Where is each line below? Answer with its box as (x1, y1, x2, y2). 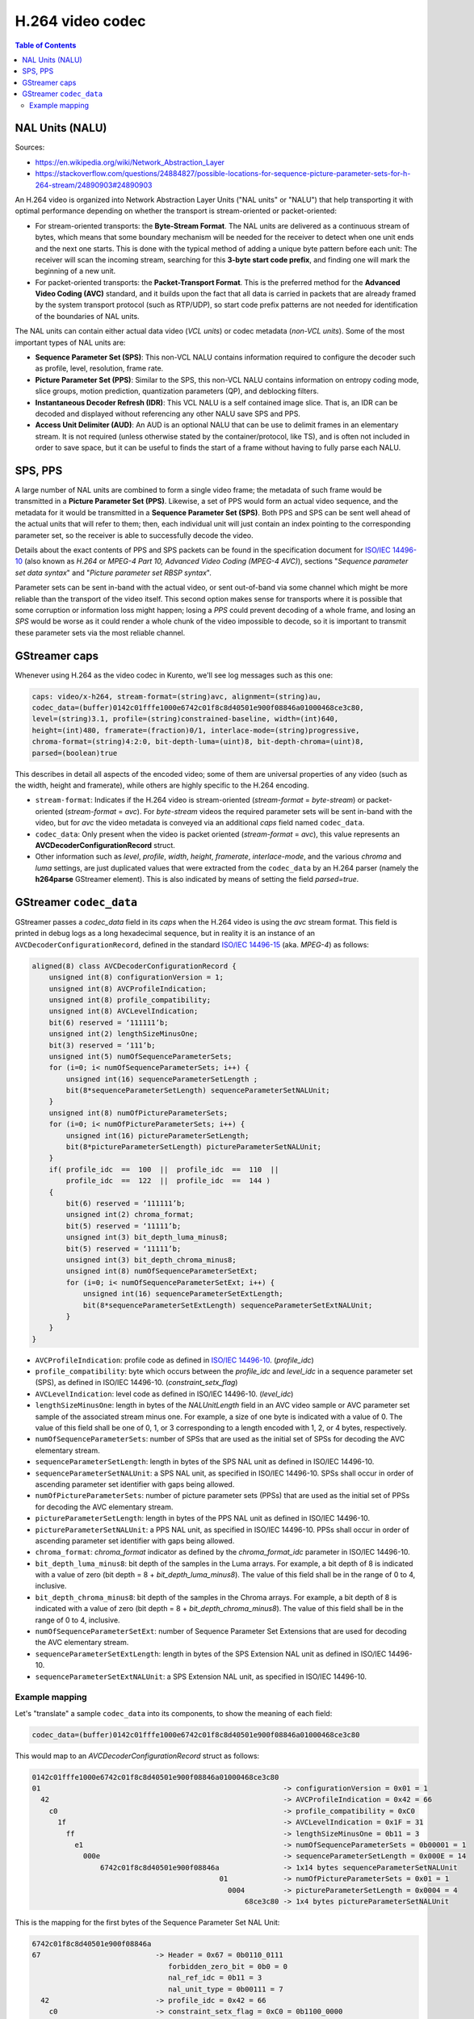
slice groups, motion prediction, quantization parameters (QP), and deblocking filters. (35, 386, 319, 396)
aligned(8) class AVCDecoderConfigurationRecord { (31, 961, 237, 971)
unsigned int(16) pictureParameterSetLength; (65, 1131, 250, 1140)
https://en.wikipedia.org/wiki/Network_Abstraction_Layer (35, 157, 225, 167)
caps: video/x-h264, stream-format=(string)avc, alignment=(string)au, (31, 691, 322, 701)
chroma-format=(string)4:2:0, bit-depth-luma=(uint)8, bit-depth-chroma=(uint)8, (31, 737, 365, 746)
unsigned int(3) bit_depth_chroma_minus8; (65, 1255, 237, 1264)
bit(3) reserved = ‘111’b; (48, 1040, 157, 1050)
